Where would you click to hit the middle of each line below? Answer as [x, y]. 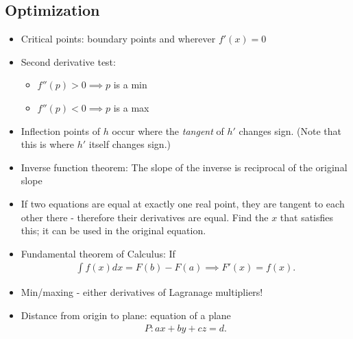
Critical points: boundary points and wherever [118, 39]
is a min [130, 85]
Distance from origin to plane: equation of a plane [126, 315]
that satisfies [307, 217]
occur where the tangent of [168, 130]
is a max [131, 107]
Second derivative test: [68, 61]
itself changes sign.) [130, 144]
